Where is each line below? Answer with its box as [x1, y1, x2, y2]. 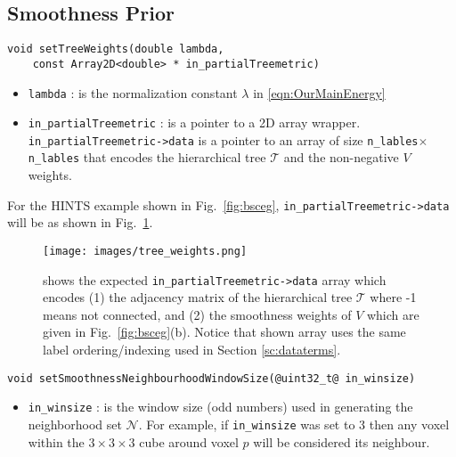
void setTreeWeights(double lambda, [7, 43, 224, 56]
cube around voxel [139, 432, 239, 451]
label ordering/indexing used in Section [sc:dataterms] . [43, 340, 341, 359]
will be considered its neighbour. [253, 432, 430, 451]
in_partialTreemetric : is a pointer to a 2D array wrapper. [28, 113, 361, 132]
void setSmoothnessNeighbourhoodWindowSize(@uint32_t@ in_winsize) [7, 371, 416, 385]
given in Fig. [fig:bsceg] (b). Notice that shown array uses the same [43, 322, 406, 341]
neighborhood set [28, 414, 122, 433]
